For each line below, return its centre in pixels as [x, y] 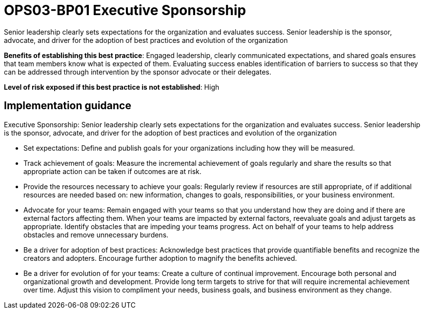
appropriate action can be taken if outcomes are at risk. [112, 171]
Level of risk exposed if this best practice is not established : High [112, 87]
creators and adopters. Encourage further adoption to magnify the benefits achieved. [160, 258]
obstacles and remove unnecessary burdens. [96, 235]
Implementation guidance [68, 106]
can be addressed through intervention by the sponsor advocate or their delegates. [138, 72]
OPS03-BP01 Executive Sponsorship [125, 10]
